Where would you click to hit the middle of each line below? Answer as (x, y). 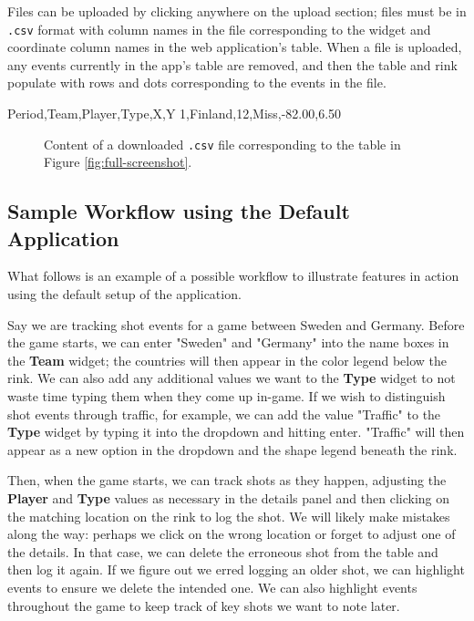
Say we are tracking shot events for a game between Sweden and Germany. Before (236, 324)
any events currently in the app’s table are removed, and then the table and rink (232, 64)
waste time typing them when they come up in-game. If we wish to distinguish (227, 396)
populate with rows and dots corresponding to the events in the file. (197, 83)
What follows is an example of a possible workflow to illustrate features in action (233, 276)
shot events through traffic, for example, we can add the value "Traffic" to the (224, 414)
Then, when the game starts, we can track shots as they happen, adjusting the (227, 480)
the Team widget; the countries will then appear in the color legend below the (227, 360)
